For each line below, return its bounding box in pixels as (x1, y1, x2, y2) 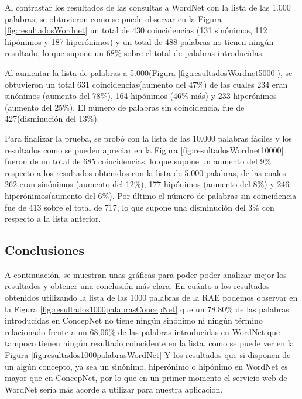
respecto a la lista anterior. (5, 212, 101, 225)
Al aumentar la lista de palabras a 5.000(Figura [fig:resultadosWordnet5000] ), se (5, 66, 293, 78)
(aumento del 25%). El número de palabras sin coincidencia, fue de (5, 101, 245, 113)
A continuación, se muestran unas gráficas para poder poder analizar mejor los (5, 268, 287, 280)
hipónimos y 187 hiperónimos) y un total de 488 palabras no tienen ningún (5, 35, 274, 47)
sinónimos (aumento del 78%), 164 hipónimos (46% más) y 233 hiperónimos (5, 90, 277, 102)
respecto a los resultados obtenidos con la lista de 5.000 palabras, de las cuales (5, 166, 286, 178)
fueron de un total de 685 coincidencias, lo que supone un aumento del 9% (5, 155, 272, 167)
